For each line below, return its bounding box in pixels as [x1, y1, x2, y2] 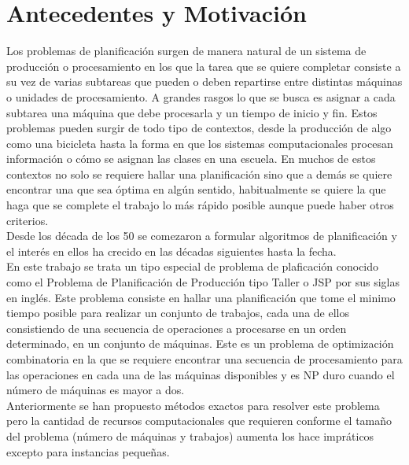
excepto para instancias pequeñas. [6, 443, 170, 459]
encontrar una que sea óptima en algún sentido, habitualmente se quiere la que [6, 181, 386, 197]
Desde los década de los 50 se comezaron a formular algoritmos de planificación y [6, 227, 397, 244]
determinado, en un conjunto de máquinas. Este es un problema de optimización [6, 335, 394, 352]
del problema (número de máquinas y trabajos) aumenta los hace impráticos [6, 427, 374, 444]
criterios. [6, 212, 49, 228]
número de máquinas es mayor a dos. [6, 382, 185, 398]
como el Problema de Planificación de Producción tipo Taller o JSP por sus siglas [6, 274, 400, 290]
